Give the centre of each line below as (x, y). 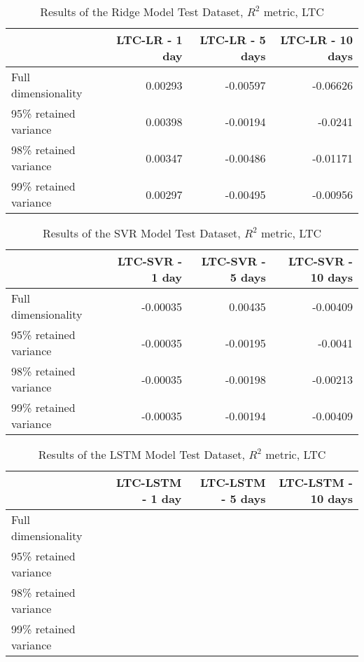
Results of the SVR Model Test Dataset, (141, 233)
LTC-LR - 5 (233, 40)
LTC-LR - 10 (316, 40)
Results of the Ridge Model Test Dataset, (142, 12)
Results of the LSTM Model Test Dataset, (141, 454)
